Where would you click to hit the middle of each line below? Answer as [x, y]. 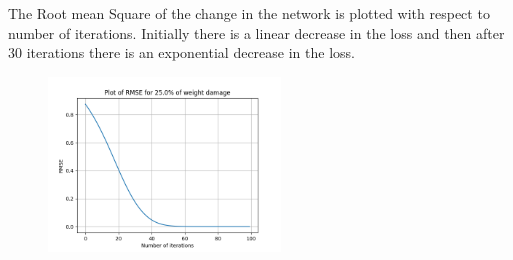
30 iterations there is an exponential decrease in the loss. [181, 52]
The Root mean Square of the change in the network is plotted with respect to [249, 13]
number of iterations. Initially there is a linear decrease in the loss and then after [256, 32]
